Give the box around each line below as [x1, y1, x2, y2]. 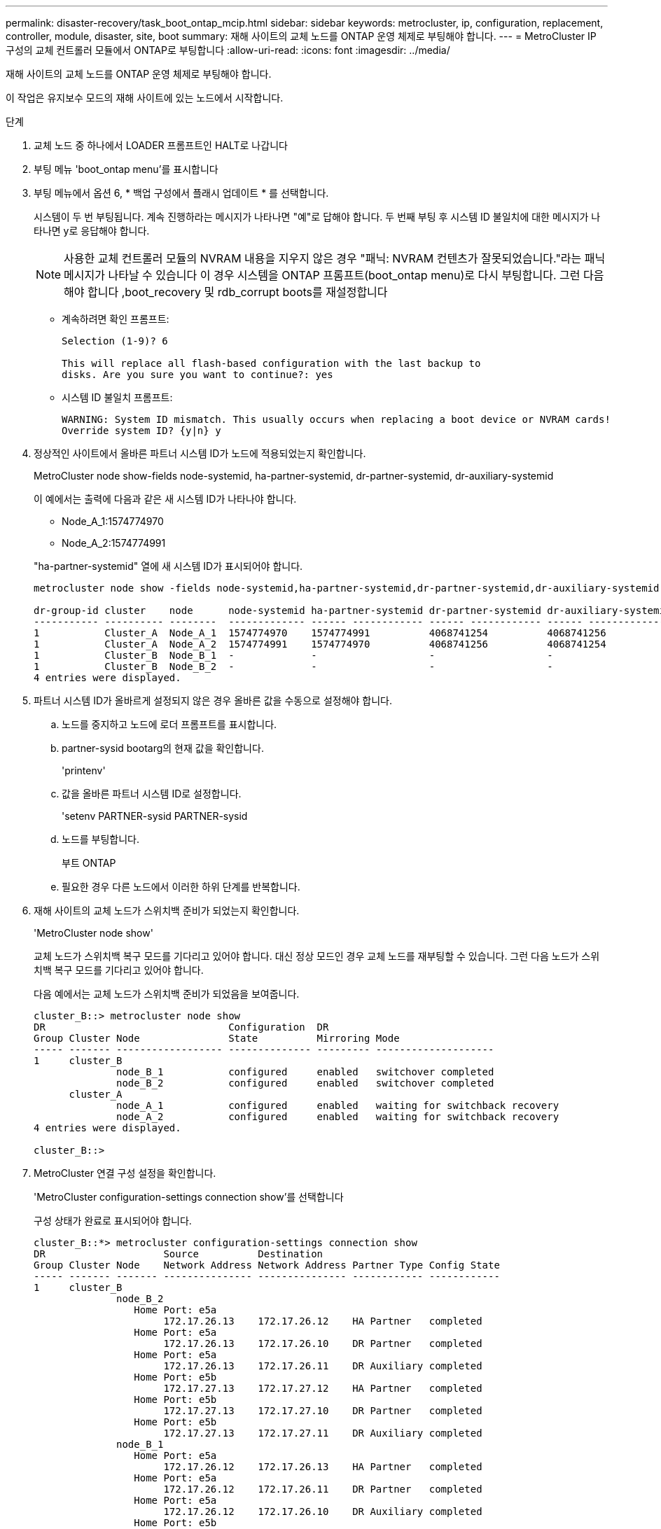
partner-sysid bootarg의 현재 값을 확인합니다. [62, 742, 264, 754]
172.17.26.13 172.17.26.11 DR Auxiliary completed [163, 1360, 482, 1371]
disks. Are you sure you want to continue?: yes [62, 369, 333, 380]
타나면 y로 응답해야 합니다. [34, 225, 150, 237]
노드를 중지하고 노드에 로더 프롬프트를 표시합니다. [62, 718, 277, 730]
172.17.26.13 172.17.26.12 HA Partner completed [163, 1315, 482, 1327]
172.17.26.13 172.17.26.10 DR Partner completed [163, 1338, 482, 1349]
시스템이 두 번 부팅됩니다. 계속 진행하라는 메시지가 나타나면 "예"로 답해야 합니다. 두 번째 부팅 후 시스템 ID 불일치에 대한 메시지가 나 [34, 211, 601, 223]
